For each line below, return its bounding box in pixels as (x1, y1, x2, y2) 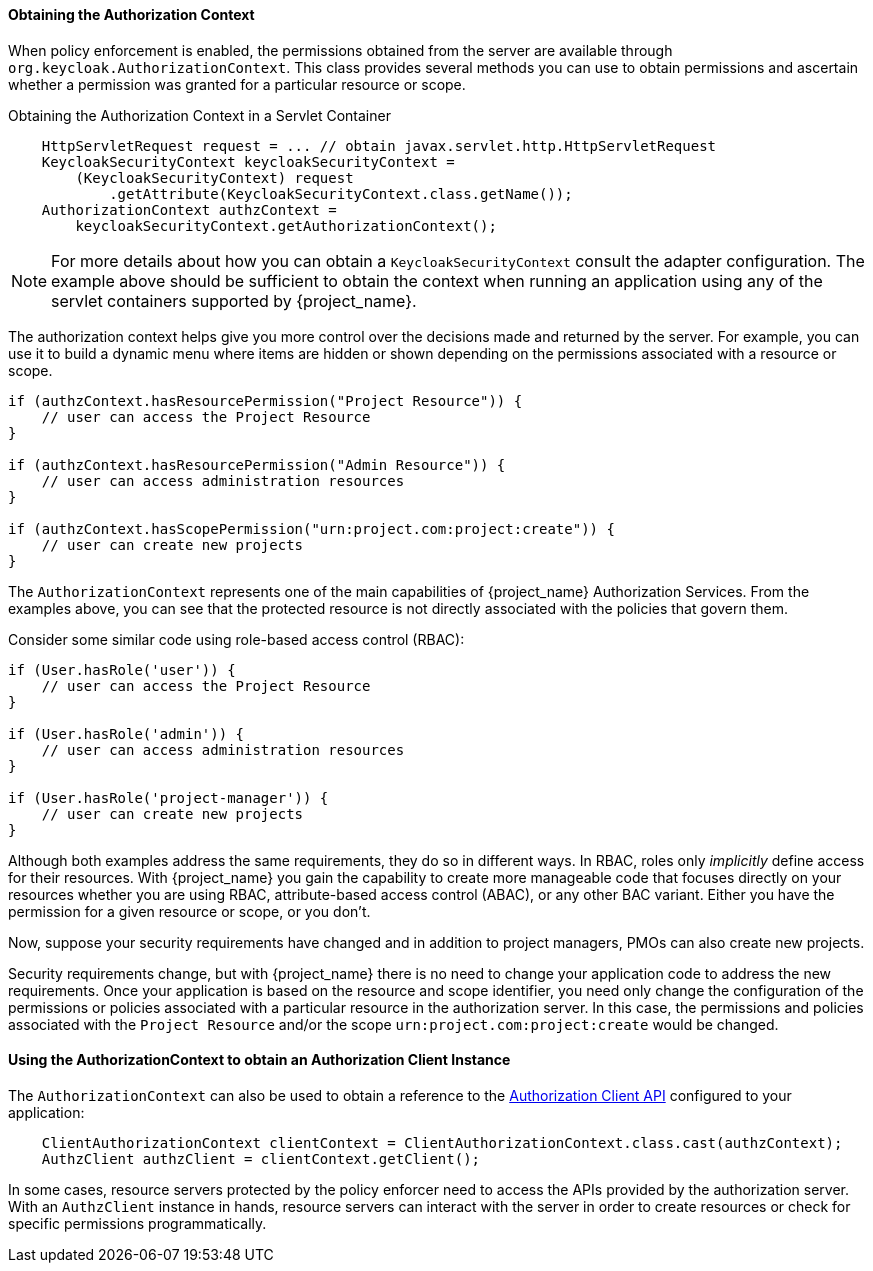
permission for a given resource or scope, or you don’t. (8, 902, 371, 920)
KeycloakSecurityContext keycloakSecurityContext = (41, 153, 455, 170)
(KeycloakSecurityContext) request (75, 169, 354, 186)
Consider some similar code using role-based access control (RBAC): (8, 630, 465, 648)
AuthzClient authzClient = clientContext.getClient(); (41, 1150, 481, 1167)
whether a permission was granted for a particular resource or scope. (8, 75, 466, 93)
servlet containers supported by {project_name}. (51, 290, 417, 311)
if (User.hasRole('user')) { (8, 661, 236, 678)
